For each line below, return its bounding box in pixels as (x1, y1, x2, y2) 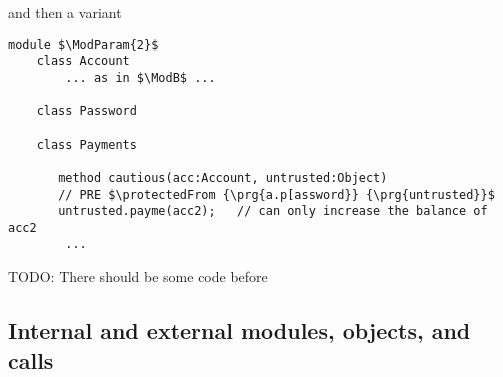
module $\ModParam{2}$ (8, 37, 159, 52)
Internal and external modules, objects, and (8, 315, 471, 346)
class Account (36, 54, 130, 69)
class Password (36, 104, 137, 119)
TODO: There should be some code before (8, 266, 268, 287)
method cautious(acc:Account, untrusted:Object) (58, 170, 388, 185)
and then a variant (8, 2, 122, 22)
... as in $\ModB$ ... (65, 70, 216, 85)
